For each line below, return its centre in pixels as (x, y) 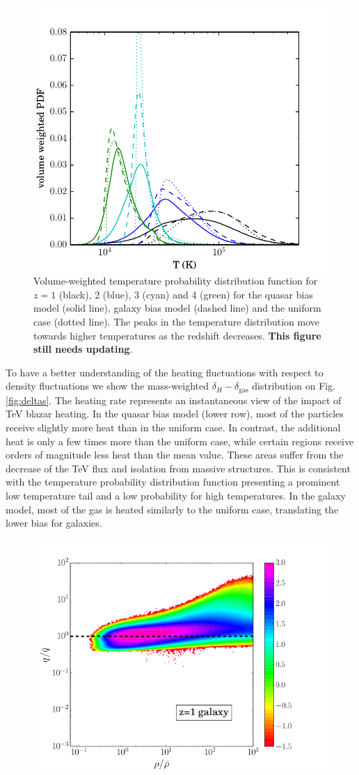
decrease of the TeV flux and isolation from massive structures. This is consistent (178, 468)
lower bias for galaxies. (54, 523)
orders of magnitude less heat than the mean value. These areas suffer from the (175, 455)
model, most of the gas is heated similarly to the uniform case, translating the (172, 509)
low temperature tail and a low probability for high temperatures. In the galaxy (176, 495)
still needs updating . (83, 349)
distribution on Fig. (294, 386)
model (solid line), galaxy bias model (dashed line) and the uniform (177, 308)
